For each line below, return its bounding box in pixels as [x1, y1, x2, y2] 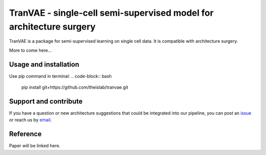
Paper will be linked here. [9, 143, 61, 149]
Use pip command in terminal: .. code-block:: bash [9, 73, 112, 79]
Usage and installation [9, 60, 79, 68]
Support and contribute [9, 97, 83, 105]
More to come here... [9, 47, 52, 53]
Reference [9, 130, 42, 138]
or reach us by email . [9, 117, 52, 123]
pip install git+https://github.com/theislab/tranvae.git [21, 84, 129, 91]
